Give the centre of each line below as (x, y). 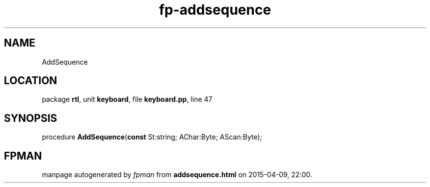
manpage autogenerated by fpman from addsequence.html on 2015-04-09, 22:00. (177, 175)
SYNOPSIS (31, 118)
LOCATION (31, 81)
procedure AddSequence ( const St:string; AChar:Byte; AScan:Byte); (152, 137)
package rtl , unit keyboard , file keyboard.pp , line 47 (127, 99)
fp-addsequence (215, 10)
